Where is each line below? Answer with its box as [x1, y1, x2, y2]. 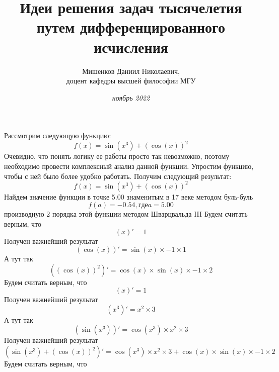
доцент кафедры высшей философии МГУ [66, 75, 196, 86]
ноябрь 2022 [112, 92, 150, 103]
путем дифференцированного [36, 17, 226, 37]
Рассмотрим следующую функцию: [4, 130, 111, 141]
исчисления [94, 36, 168, 57]
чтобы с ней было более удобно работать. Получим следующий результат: [4, 170, 232, 181]
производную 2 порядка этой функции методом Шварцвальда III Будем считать [4, 209, 248, 219]
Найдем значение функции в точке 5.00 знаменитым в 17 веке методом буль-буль [4, 191, 253, 202]
